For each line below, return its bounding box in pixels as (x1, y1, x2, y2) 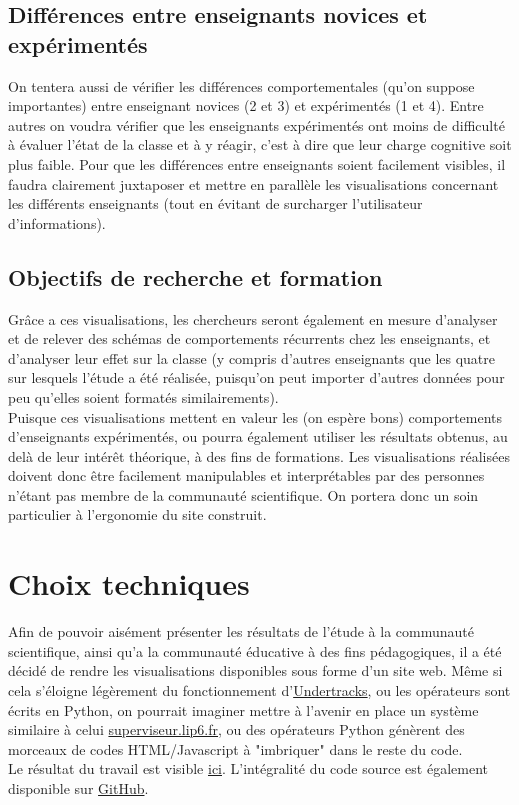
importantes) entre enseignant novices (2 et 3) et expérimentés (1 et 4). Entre (8, 95, 484, 116)
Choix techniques (8, 563, 250, 604)
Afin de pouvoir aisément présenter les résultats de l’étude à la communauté (8, 621, 475, 642)
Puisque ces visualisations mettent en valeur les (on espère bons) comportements (8, 406, 503, 427)
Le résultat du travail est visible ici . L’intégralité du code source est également (8, 758, 488, 779)
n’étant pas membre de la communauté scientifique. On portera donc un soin (8, 484, 479, 505)
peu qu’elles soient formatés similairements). (8, 386, 279, 407)
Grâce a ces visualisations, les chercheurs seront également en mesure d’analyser (8, 308, 498, 329)
